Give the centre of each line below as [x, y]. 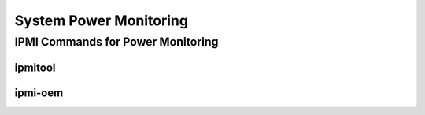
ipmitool [35, 67]
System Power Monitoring [102, 20]
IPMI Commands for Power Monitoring [116, 42]
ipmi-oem [39, 93]
